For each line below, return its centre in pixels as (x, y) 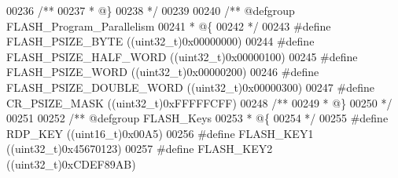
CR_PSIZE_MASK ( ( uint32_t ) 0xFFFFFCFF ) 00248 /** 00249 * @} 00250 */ (199, 102)
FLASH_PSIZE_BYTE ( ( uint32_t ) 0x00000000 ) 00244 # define (160, 41)
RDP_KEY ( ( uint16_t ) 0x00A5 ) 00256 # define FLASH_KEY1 (160, 133)
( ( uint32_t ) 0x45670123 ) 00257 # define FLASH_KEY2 (140, 149)
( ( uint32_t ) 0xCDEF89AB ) (71, 163)
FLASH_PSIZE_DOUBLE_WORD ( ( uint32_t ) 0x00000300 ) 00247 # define (190, 87)
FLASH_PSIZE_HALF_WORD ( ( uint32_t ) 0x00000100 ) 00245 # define (182, 56)
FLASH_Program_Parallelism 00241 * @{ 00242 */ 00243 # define (169, 25)
